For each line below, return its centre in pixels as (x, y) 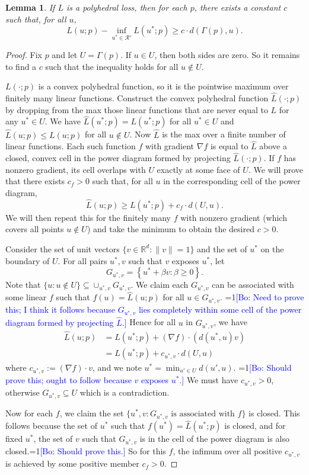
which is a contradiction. (125, 392)
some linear (26, 297)
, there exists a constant (238, 7)
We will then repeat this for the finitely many (88, 217)
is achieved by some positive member (72, 463)
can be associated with (253, 285)
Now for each (29, 413)
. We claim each (160, 285)
